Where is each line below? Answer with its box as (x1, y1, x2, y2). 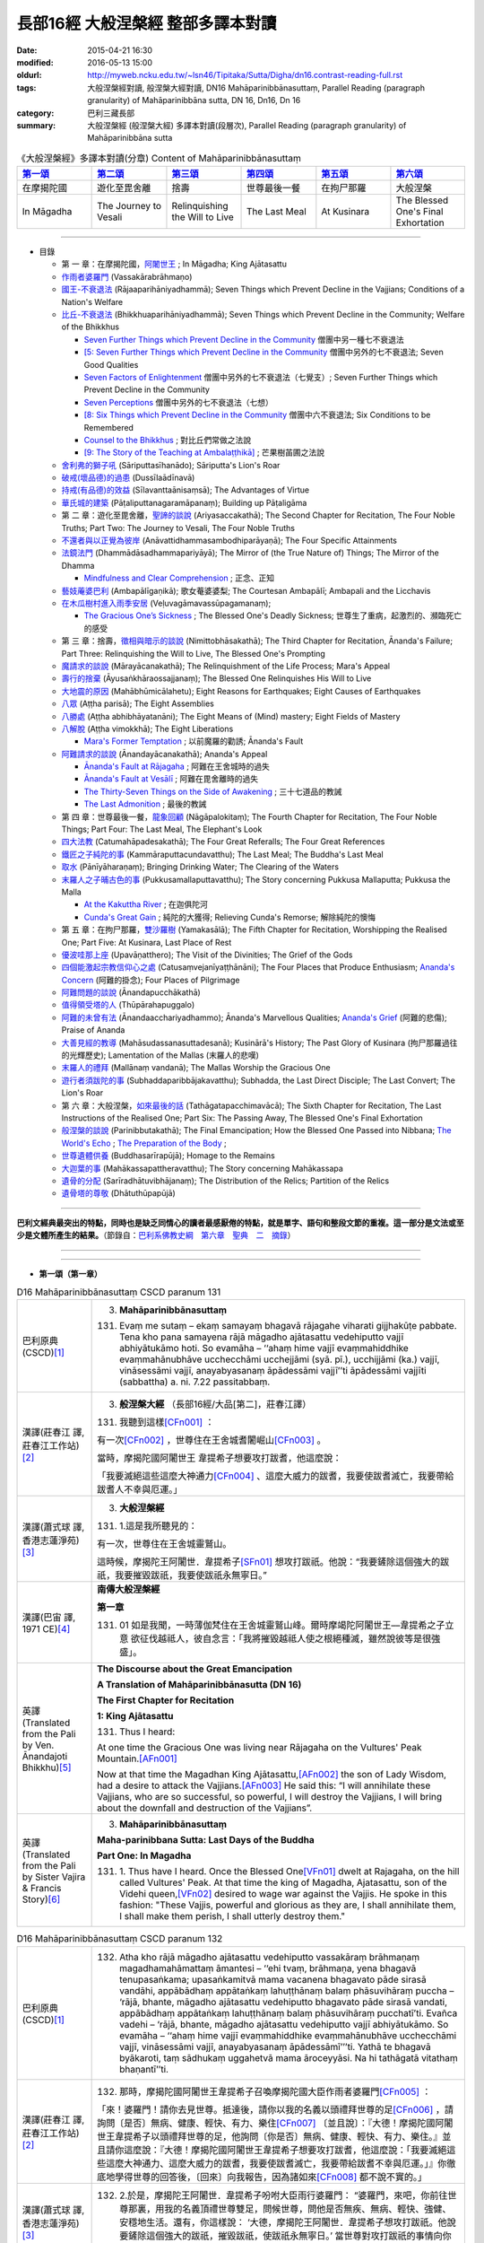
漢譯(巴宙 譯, (22, 1611, 76, 1624)
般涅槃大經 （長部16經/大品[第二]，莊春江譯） (119, 1398, 312, 1410)
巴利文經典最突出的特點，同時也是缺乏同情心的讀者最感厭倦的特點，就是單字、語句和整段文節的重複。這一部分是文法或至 (16, 1217, 464, 1228)
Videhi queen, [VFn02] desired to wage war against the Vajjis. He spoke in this (119, 1888, 447, 1900)
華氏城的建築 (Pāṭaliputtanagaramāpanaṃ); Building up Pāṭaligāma (61, 497, 307, 508)
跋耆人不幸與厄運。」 (97, 1483, 183, 1496)
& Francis (22, 1882, 62, 1895)
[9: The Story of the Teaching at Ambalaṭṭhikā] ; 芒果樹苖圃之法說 (83, 447, 325, 458)
